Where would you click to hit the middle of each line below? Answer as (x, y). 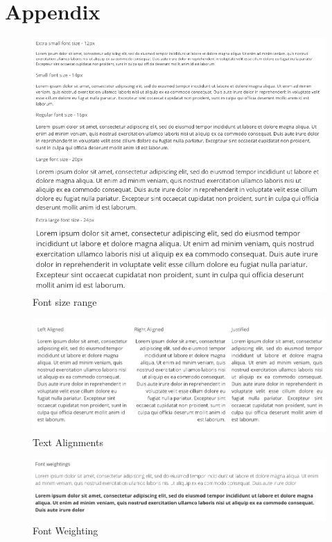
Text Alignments (68, 442)
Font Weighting (65, 531)
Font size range (65, 301)
